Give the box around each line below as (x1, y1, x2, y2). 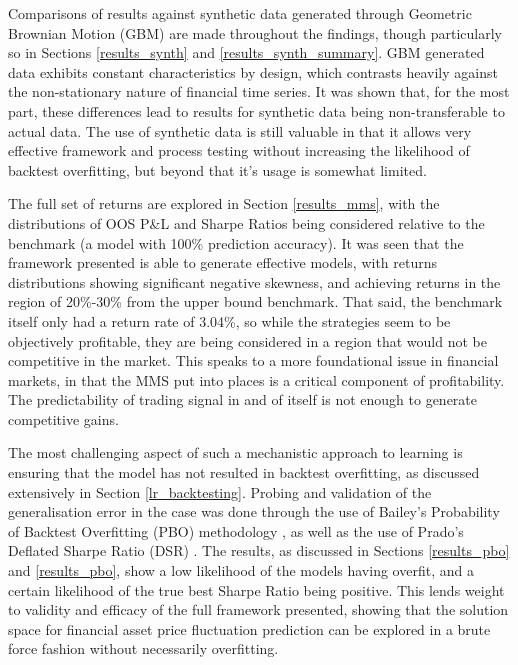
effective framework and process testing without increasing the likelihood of (8, 140, 470, 161)
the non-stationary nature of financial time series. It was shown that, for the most (8, 81, 510, 102)
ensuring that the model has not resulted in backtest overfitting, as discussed (8, 462, 480, 483)
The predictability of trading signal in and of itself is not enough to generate (8, 389, 477, 410)
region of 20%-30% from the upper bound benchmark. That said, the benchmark (8, 291, 503, 312)
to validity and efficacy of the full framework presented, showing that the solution (8, 599, 509, 620)
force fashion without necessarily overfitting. (8, 638, 279, 659)
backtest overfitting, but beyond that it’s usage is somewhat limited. (8, 159, 427, 180)
